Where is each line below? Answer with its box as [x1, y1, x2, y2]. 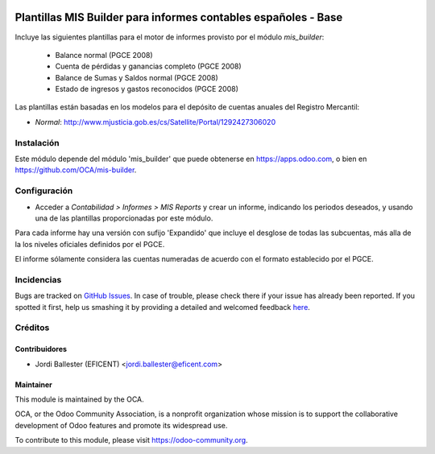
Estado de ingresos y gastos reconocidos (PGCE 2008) [55, 85, 239, 94]
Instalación [14, 137, 60, 148]
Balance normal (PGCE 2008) [55, 50, 153, 60]
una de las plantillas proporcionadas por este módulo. [35, 213, 213, 223]
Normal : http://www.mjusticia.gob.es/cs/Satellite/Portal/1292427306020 [35, 117, 276, 126]
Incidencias [14, 274, 62, 285]
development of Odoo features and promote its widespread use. [14, 420, 228, 430]
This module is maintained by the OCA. [14, 394, 144, 404]
